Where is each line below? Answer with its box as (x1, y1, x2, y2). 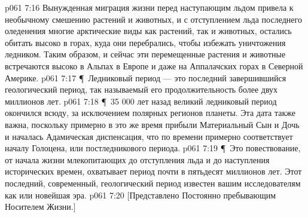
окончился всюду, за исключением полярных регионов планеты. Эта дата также (5, 106, 295, 119)
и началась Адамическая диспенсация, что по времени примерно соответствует (5, 130, 293, 142)
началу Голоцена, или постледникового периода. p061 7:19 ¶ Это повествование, (5, 142, 301, 154)
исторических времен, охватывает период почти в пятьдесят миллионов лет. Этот (5, 165, 302, 178)
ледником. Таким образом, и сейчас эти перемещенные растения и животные (5, 48, 286, 60)
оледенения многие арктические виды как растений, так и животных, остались (5, 25, 292, 37)
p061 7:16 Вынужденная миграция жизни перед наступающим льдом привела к (5, 1, 294, 13)
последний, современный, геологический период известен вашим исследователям (5, 176, 301, 189)
